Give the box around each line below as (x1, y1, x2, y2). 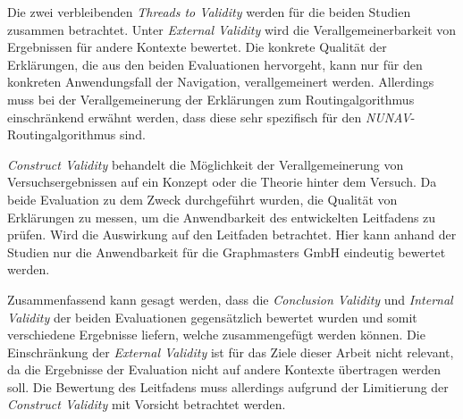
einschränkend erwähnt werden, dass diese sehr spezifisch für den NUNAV (7, 107, 411, 126)
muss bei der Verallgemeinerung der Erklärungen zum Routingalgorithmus (7, 89, 415, 108)
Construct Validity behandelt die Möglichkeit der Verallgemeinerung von (7, 155, 404, 173)
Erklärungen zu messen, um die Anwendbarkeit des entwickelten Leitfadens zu (7, 207, 436, 226)
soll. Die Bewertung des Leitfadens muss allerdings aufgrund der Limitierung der (7, 377, 449, 396)
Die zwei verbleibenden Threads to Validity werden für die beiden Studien (7, 3, 411, 21)
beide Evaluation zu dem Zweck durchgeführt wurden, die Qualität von (7, 189, 398, 208)
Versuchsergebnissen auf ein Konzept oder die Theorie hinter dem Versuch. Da (7, 172, 437, 191)
